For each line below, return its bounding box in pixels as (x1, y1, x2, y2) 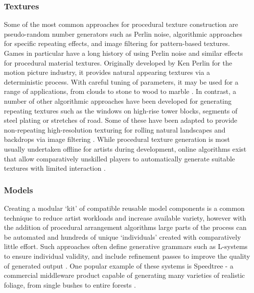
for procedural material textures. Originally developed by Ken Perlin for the (4, 57, 232, 68)
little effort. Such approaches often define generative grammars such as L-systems (4, 241, 248, 251)
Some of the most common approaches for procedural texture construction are (4, 19, 238, 29)
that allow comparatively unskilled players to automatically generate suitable (4, 153, 235, 163)
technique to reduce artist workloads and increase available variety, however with (4, 212, 247, 223)
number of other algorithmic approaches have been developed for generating (4, 95, 232, 106)
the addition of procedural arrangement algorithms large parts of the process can (4, 222, 247, 232)
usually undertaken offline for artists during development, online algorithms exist (4, 143, 247, 154)
